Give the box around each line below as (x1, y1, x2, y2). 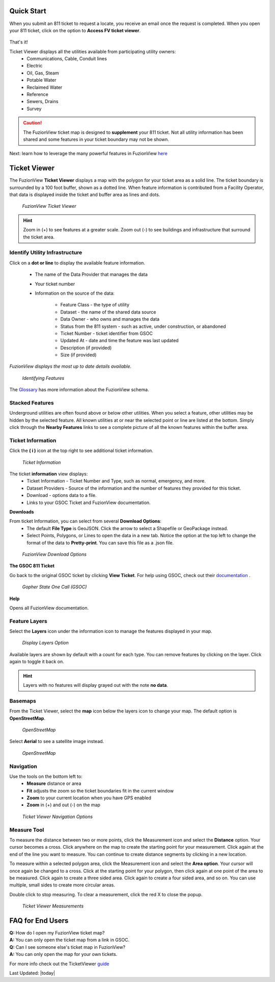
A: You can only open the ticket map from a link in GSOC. (9, 937, 130, 943)
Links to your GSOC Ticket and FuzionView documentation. (26, 499, 151, 506)
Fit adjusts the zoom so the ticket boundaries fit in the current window (26, 787, 174, 794)
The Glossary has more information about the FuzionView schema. (9, 387, 149, 393)
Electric (26, 63, 43, 69)
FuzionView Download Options (22, 551, 87, 557)
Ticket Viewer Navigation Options (22, 813, 93, 820)
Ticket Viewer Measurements (22, 903, 84, 909)
